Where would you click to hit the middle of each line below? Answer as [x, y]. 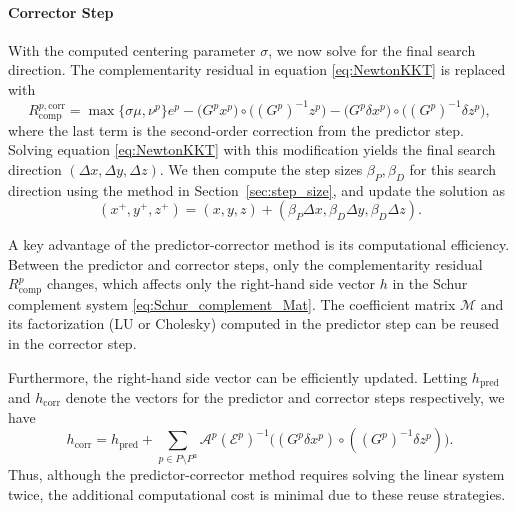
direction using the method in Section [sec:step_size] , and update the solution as [257, 189]
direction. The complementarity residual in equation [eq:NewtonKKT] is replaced [257, 69]
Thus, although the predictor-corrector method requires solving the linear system [256, 474]
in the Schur [430, 283]
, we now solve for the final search [372, 49]
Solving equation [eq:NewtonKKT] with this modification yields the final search [252, 149]
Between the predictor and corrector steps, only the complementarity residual [245, 263]
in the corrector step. [72, 342]
